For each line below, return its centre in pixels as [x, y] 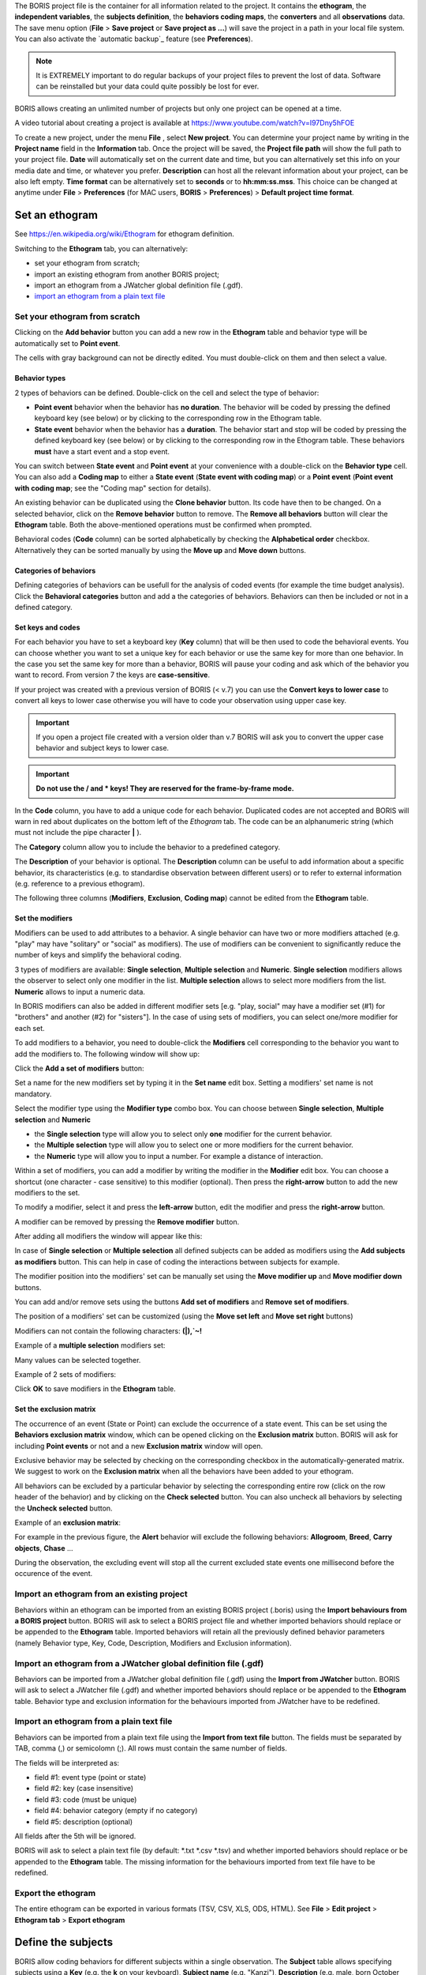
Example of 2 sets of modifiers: [65, 1374]
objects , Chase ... [44, 1548]
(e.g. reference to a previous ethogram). [80, 883]
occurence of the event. [54, 1574]
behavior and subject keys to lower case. [103, 748]
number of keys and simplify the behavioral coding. [98, 955]
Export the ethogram [55, 1893]
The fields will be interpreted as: [67, 1762]
